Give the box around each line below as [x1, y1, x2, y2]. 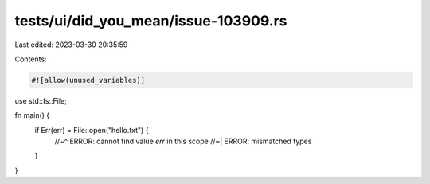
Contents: [14, 54, 47, 64]
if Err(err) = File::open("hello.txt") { [34, 125, 149, 135]
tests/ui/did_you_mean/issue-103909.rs [14, 12, 287, 29]
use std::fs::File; [14, 96, 67, 105]
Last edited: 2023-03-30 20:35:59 [14, 40, 128, 49]
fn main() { [14, 111, 50, 120]
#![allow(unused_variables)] [31, 76, 146, 84]
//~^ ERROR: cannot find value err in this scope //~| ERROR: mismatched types [54, 136, 312, 147]
